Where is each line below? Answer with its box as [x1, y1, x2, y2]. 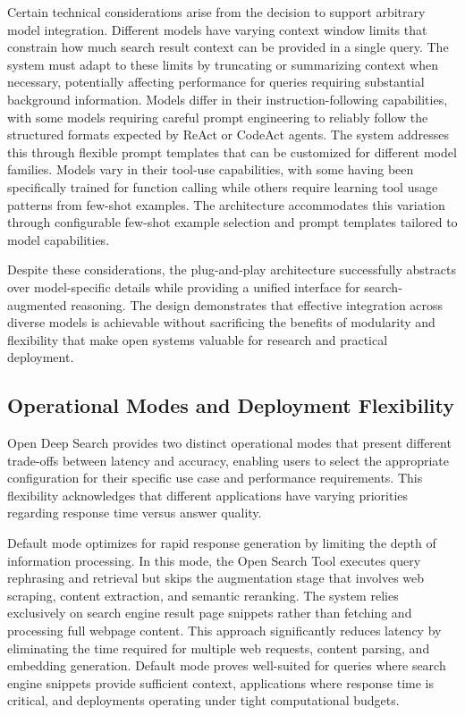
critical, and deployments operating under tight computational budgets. [7, 691, 400, 710]
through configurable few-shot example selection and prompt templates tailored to [7, 213, 458, 231]
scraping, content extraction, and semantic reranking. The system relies [7, 585, 399, 604]
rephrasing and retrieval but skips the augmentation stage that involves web [7, 568, 425, 587]
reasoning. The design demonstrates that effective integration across [71, 295, 444, 314]
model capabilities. [7, 230, 110, 248]
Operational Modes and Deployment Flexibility [7, 391, 455, 419]
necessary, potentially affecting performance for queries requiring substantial [7, 72, 425, 91]
